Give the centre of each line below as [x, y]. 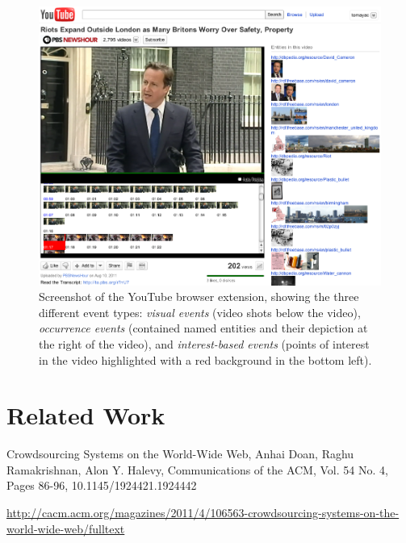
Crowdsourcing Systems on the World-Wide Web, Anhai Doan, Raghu [180, 454]
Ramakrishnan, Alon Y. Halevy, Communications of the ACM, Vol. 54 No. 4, [197, 469]
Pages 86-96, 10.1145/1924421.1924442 [102, 485]
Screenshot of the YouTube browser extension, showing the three [199, 297]
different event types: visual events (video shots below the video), [200, 312]
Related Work [86, 415]
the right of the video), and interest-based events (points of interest [204, 343]
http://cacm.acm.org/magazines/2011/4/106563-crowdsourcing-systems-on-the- [203, 513]
